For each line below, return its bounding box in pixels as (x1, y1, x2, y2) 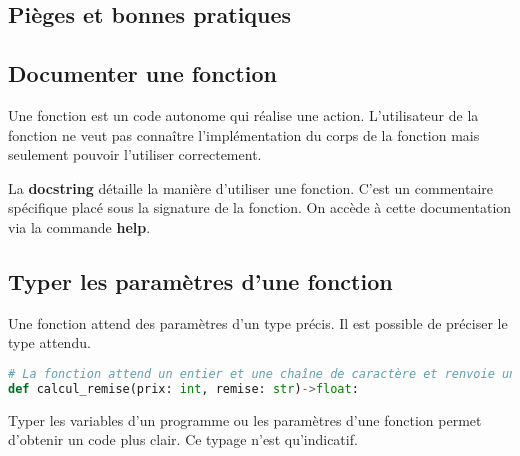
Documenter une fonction (8, 58, 277, 89)
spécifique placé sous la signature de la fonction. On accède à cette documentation (8, 197, 512, 218)
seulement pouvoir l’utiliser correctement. (8, 144, 262, 165)
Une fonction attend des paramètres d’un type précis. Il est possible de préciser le (8, 312, 508, 333)
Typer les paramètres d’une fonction (8, 265, 393, 296)
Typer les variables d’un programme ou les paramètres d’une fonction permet (8, 409, 482, 430)
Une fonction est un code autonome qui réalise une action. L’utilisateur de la (8, 104, 479, 125)
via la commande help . (8, 216, 151, 237)
